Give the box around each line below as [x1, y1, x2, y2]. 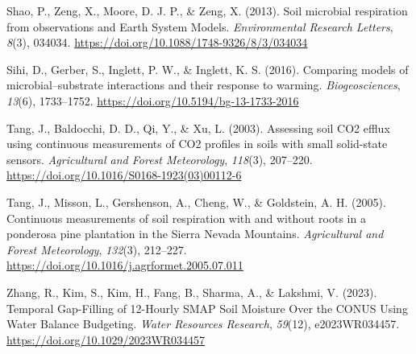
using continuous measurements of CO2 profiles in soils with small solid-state [6, 135, 388, 152]
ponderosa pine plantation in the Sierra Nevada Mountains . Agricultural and [6, 225, 384, 242]
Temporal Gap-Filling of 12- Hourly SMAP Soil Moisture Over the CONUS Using [6, 299, 408, 316]
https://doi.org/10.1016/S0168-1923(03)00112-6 [6, 167, 242, 183]
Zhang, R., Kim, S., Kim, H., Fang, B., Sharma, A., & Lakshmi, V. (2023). [6, 283, 377, 300]
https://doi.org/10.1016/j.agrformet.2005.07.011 [6, 257, 243, 274]
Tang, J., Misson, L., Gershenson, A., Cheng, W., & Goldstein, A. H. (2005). [6, 193, 386, 210]
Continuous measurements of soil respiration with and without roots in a [6, 209, 366, 226]
